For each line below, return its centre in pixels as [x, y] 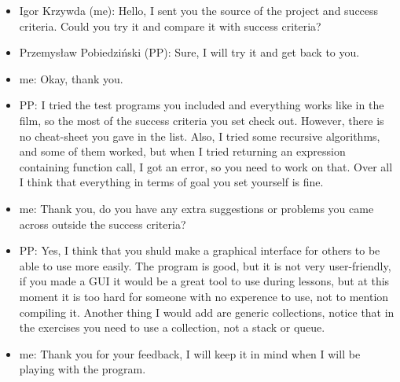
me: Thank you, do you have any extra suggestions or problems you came [196, 208]
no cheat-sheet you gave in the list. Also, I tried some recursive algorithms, [200, 136]
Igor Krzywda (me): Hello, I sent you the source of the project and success [199, 10]
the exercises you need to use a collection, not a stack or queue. [172, 327]
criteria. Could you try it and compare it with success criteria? [170, 26]
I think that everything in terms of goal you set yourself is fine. [171, 182]
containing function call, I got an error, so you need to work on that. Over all [206, 166]
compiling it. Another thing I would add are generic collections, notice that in [207, 312]
